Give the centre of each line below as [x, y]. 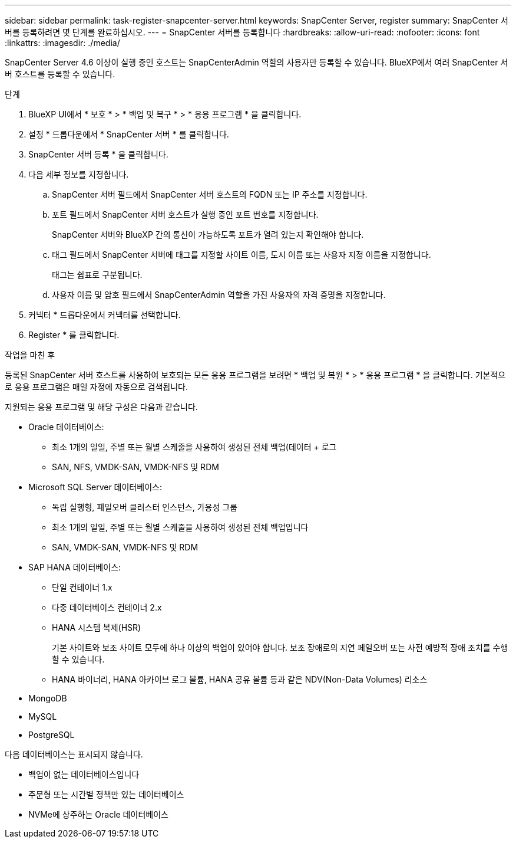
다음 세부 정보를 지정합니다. [79, 174]
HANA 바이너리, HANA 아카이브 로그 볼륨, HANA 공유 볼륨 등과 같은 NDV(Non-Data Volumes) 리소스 [240, 679]
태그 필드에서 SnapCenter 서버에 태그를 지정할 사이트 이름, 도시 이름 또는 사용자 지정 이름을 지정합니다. [242, 255]
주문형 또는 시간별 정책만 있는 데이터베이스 [106, 794]
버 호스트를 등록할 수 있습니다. [60, 74]
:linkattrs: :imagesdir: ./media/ [62, 43]
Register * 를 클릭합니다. [74, 335]
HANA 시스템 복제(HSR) [97, 627]
